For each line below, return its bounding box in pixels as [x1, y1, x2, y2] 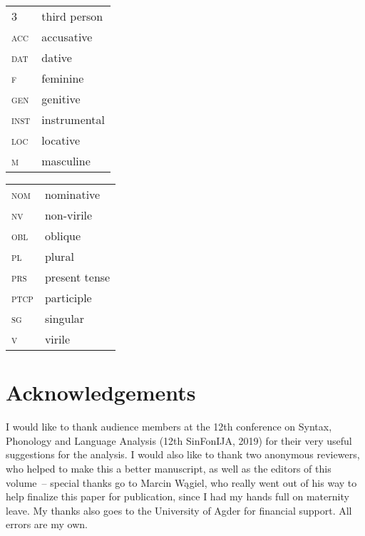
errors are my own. [6, 517, 88, 532]
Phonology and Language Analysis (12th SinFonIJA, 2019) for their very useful [6, 433, 352, 448]
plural [44, 248, 74, 264]
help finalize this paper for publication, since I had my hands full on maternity [6, 489, 349, 504]
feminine [41, 70, 84, 86]
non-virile [44, 207, 93, 223]
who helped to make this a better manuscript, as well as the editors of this [6, 460, 331, 475]
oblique [44, 227, 81, 244]
